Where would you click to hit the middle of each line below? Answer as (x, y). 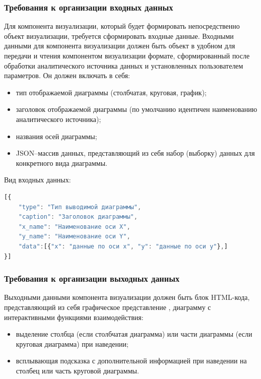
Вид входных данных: (38, 180)
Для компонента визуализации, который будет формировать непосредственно (122, 26)
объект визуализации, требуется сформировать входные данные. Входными (119, 36)
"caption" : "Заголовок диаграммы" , (78, 217)
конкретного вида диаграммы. (61, 163)
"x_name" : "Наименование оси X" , (74, 227)
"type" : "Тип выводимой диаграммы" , (80, 207)
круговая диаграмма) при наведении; (72, 343)
